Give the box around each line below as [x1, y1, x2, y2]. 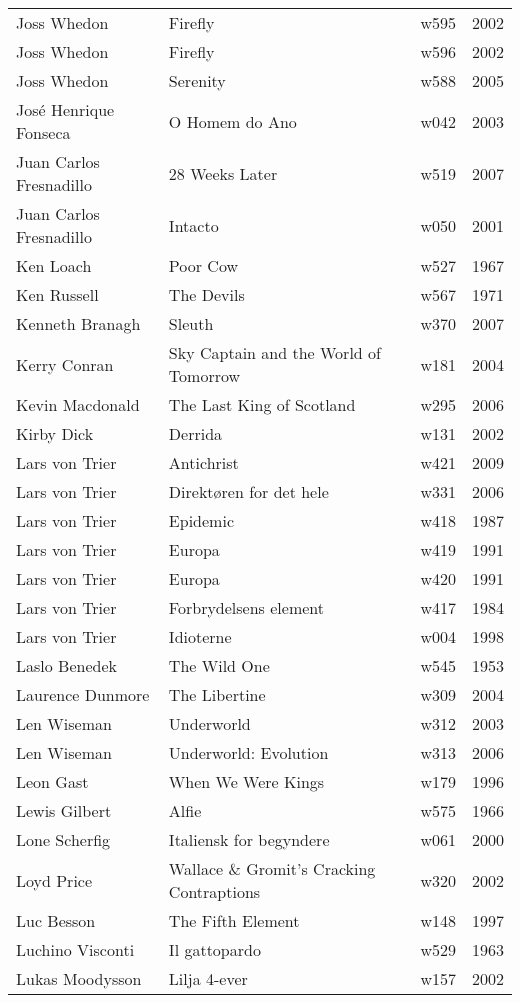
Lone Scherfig [16, 828, 111, 851]
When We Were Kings [168, 770, 325, 793]
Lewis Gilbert [16, 799, 112, 822]
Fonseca [16, 121, 71, 144]
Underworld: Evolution [168, 741, 329, 764]
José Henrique [16, 98, 115, 121]
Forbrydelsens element [168, 596, 325, 619]
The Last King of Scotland [168, 393, 356, 416]
